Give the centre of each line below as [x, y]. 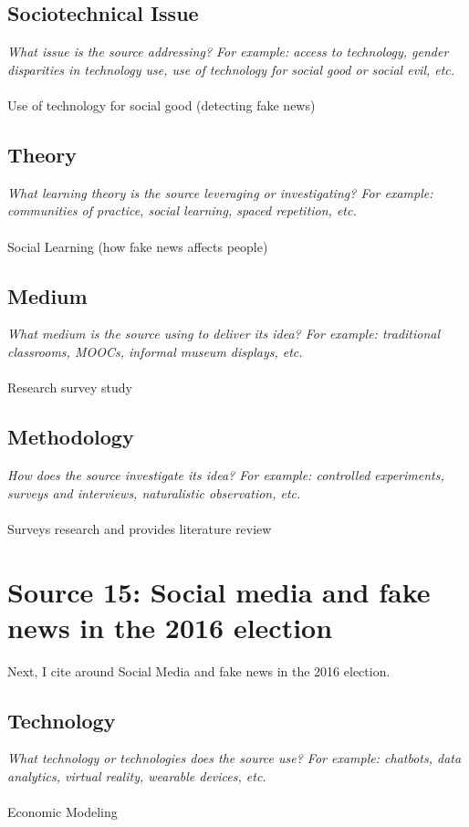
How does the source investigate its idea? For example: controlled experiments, [226, 474]
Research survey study [70, 387]
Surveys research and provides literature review [140, 528]
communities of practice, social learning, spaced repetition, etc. [182, 210]
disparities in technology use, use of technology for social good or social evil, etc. [231, 69]
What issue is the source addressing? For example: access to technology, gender [228, 52]
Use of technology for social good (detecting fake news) [162, 105]
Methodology [71, 437]
